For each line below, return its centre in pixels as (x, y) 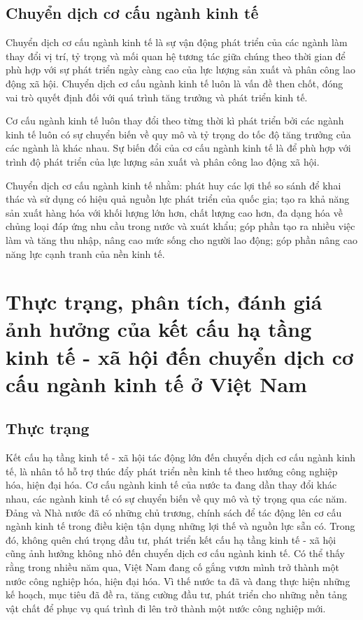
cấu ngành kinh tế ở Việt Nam (156, 383)
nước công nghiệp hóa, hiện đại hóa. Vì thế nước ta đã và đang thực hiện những (178, 581)
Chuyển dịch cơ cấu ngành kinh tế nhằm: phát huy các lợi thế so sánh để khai (173, 185)
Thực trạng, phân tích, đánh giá (164, 302)
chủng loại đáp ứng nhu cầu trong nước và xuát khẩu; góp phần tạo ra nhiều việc (180, 226)
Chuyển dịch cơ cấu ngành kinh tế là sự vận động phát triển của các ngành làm (177, 42)
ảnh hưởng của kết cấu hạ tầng (159, 329)
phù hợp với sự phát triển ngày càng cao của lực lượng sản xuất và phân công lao (180, 70)
